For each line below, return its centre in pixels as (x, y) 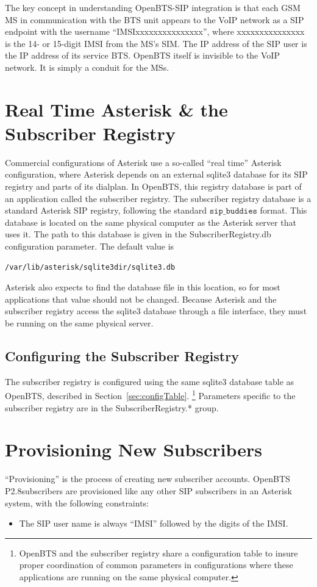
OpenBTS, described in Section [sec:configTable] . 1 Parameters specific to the (150, 395)
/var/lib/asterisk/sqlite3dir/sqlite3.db (90, 267)
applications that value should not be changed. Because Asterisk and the (141, 299)
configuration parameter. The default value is (90, 246)
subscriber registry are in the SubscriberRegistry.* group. (112, 407)
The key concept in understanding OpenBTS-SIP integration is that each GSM (153, 7)
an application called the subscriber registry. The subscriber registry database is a (158, 198)
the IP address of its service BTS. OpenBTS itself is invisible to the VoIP (142, 55)
